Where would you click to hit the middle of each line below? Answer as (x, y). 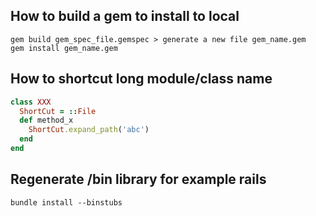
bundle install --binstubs (66, 202)
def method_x (46, 120)
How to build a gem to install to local (125, 16)
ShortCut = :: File (58, 111)
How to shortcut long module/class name (141, 79)
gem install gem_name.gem (64, 48)
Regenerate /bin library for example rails (138, 179)
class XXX (31, 102)
